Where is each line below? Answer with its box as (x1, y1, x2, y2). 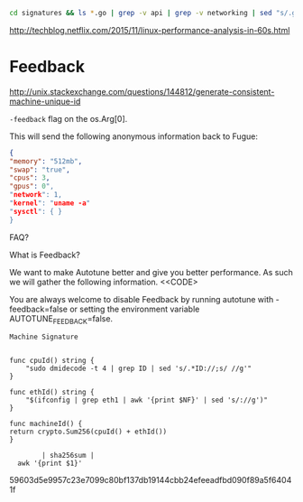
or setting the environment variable (69, 303, 200, 314)
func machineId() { (9, 420, 83, 429)
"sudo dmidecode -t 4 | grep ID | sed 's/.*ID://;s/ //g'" (25, 364, 252, 374)
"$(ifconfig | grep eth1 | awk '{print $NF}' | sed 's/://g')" (25, 395, 269, 405)
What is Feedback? (9, 249, 81, 260)
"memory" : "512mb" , (9, 156, 83, 166)
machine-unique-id (9, 96, 81, 107)
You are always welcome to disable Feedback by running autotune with (9, 293, 274, 304)
